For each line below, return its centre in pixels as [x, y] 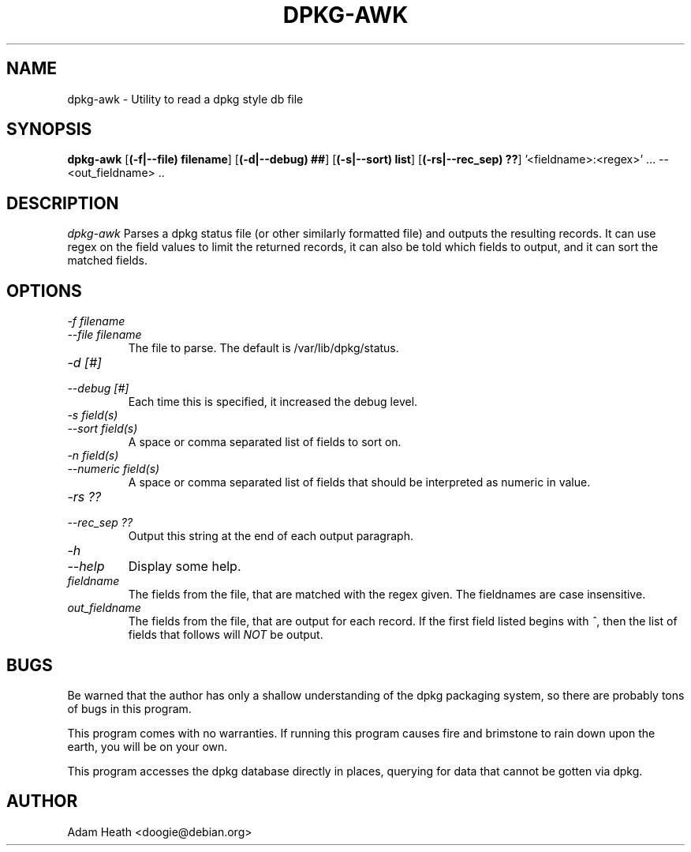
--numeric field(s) [114, 469]
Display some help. [185, 567]
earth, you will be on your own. [148, 746]
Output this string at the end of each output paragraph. [271, 536]
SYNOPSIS [49, 129]
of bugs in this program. [129, 708]
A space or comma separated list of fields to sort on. [265, 442]
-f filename [96, 321]
